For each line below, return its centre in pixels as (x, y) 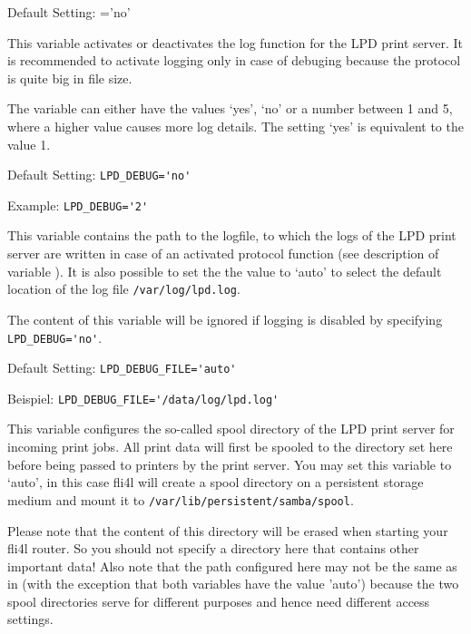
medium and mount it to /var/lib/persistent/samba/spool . (181, 499)
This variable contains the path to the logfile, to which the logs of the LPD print (232, 235)
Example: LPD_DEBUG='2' (78, 205)
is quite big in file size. (70, 78)
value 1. (29, 144)
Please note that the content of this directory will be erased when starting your (228, 530)
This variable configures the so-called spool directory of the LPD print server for (231, 429)
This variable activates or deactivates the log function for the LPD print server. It (235, 42)
